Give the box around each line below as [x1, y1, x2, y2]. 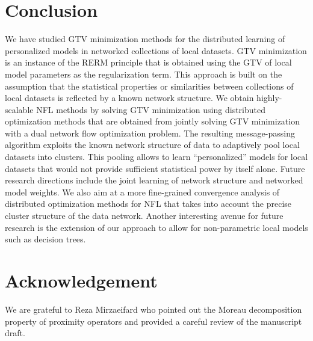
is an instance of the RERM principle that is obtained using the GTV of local [5, 56, 292, 69]
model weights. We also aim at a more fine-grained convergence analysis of [5, 185, 280, 198]
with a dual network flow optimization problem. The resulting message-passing [5, 126, 295, 139]
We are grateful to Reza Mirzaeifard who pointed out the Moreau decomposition [5, 303, 302, 315]
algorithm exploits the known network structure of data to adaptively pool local [5, 138, 300, 151]
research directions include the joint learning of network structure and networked [5, 174, 303, 186]
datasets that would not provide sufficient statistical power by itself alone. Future [5, 162, 305, 174]
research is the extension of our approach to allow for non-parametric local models [5, 221, 308, 233]
